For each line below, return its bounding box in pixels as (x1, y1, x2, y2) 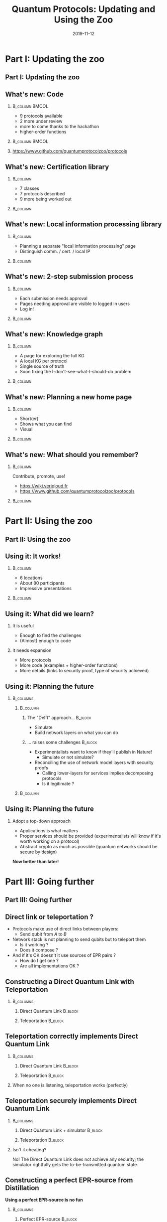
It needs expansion (12, 647, 52, 653)
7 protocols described (19, 190, 65, 196)
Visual (19, 426, 33, 432)
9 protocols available (19, 113, 63, 119)
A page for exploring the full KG (19, 353, 84, 359)
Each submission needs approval (19, 295, 88, 301)
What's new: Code (5, 90, 64, 98)
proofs (34, 765, 48, 771)
